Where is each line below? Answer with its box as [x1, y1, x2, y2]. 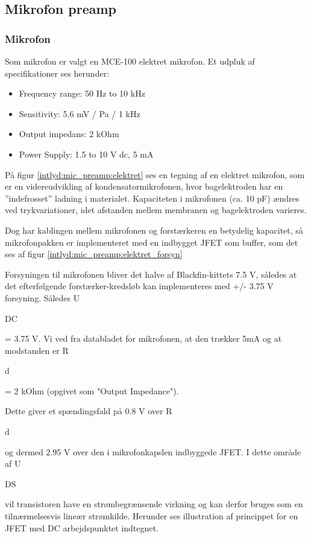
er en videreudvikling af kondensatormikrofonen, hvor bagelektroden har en [5, 180, 283, 193]
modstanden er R [5, 344, 69, 356]
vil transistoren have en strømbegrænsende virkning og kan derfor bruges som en [5, 498, 303, 510]
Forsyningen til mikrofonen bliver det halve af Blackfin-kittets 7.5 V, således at [5, 267, 297, 280]
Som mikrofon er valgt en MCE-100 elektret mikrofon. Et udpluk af [5, 55, 255, 67]
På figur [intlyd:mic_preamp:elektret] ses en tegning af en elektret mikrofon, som [5, 168, 305, 181]
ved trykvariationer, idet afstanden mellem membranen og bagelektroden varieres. [5, 203, 307, 216]
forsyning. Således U [5, 291, 80, 304]
